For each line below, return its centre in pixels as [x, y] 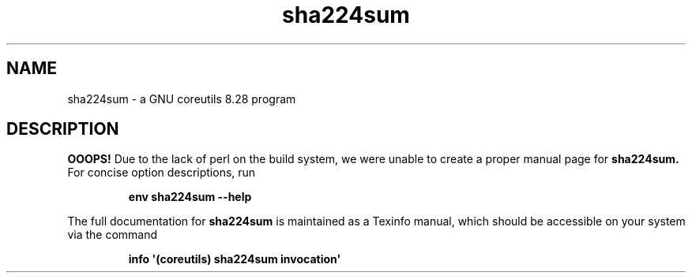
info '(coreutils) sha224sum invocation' [235, 259]
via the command [113, 235]
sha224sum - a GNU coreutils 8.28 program [182, 99]
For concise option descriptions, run [162, 173]
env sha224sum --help [190, 197]
